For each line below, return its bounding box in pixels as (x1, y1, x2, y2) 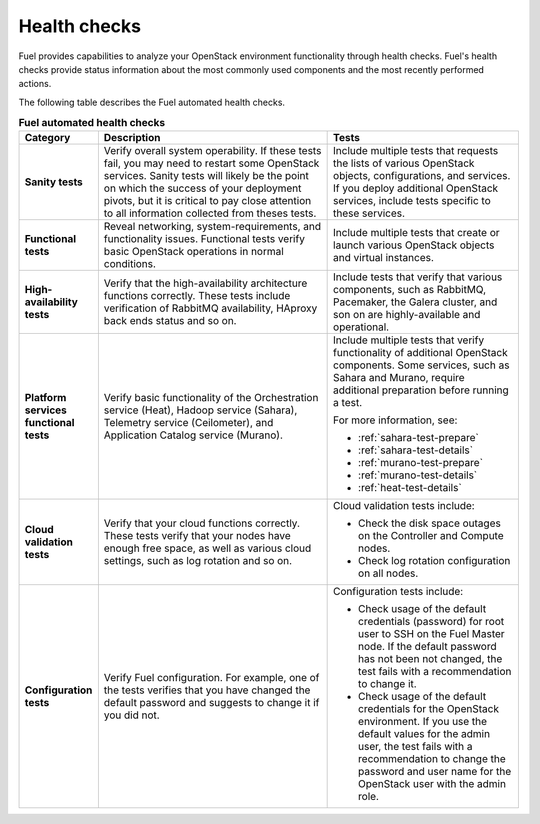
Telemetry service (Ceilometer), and (103, 416, 274, 430)
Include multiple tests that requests (333, 144, 499, 158)
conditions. (103, 257, 157, 271)
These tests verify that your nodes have (103, 529, 292, 543)
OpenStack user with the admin (358, 777, 507, 791)
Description (103, 131, 161, 145)
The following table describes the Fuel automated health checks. (18, 96, 285, 108)
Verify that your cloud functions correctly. (103, 516, 300, 530)
